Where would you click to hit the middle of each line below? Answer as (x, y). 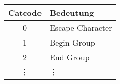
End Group (69, 57)
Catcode (25, 12)
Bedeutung (72, 12)
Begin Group (72, 42)
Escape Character (81, 28)
